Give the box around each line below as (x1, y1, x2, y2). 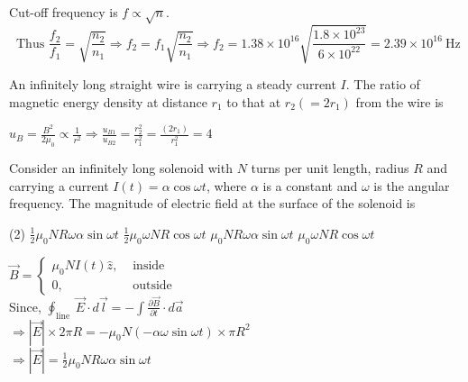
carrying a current (9, 176, 109, 195)
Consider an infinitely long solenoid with (9, 159, 233, 177)
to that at (226, 92, 281, 111)
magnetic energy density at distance (9, 92, 207, 111)
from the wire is (355, 92, 444, 111)
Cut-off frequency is (9, 3, 118, 21)
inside (133, 259, 165, 273)
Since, (9, 296, 41, 315)
